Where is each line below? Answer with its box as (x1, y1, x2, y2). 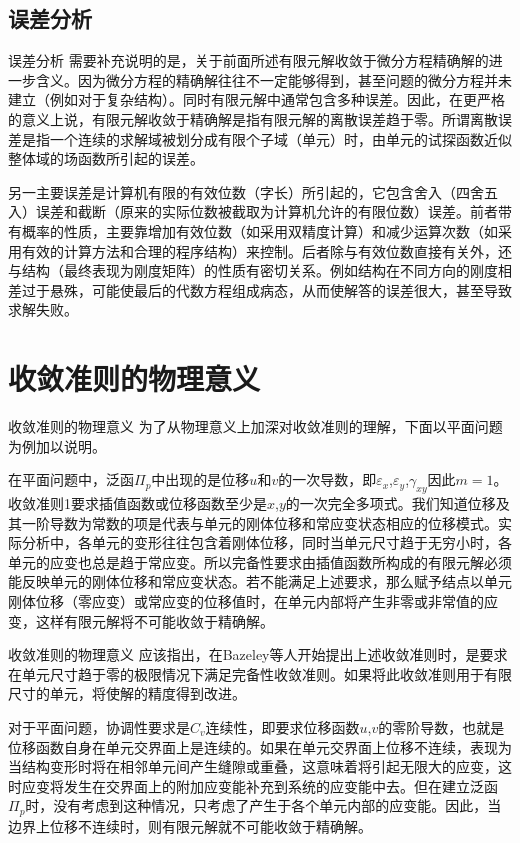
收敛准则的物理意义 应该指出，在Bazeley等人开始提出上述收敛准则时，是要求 (8, 644, 508, 665)
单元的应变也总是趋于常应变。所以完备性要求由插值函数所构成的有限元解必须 (8, 551, 512, 572)
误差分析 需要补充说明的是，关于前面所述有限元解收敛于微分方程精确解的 (8, 50, 489, 71)
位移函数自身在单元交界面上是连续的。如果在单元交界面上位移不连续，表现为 (8, 736, 512, 757)
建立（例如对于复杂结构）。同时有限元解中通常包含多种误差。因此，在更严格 (8, 89, 505, 110)
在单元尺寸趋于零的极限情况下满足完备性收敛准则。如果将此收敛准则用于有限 (8, 663, 512, 684)
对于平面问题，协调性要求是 (8, 716, 190, 737)
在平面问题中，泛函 (8, 469, 134, 490)
